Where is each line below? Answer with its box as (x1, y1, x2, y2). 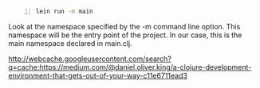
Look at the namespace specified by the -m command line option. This (8, 21, 241, 31)
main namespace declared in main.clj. (8, 38, 133, 48)
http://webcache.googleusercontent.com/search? (8, 54, 171, 63)
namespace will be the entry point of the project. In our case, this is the (8, 30, 242, 40)
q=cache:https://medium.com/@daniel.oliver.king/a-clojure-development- (8, 62, 252, 71)
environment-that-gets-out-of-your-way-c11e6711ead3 (8, 71, 187, 80)
